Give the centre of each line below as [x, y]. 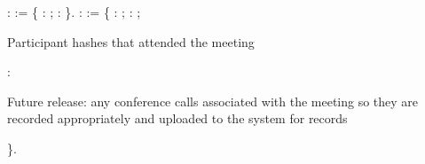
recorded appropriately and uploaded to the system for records [177, 118]
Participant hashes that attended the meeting [131, 41]
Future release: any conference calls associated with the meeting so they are [213, 101]
